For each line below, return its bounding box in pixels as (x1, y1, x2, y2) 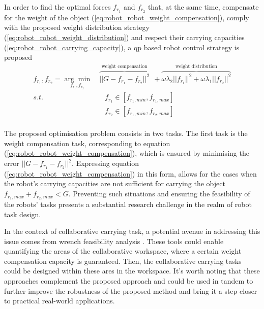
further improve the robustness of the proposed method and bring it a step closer (4, 285, 257, 296)
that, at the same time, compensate (148, 2, 259, 12)
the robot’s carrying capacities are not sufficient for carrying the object (4, 178, 225, 189)
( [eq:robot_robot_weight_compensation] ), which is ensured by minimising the (4, 148, 249, 158)
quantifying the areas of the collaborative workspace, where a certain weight (4, 246, 242, 256)
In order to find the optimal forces (4, 2, 111, 12)
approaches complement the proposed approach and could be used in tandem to (4, 276, 253, 286)
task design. (4, 209, 41, 219)
